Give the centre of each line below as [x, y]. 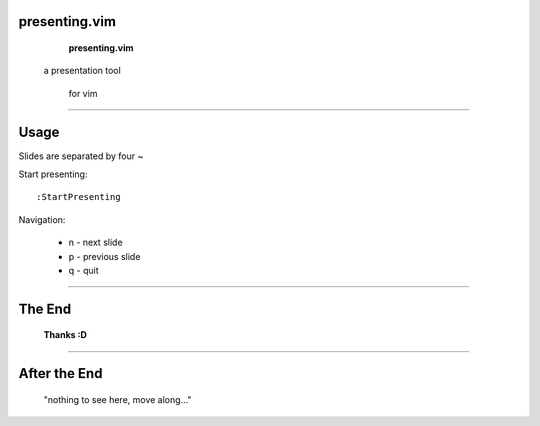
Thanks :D [65, 335]
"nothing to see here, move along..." [117, 399]
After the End [60, 373]
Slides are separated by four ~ [81, 156]
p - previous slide [104, 256]
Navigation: [42, 219]
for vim [83, 93]
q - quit [83, 271]
